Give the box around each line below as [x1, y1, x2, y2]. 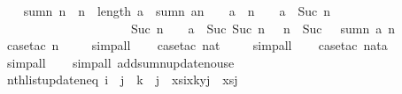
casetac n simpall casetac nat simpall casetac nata [6, 36, 388, 54]
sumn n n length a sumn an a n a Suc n [23, 2, 330, 19]
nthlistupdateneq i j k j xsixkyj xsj [6, 70, 238, 89]
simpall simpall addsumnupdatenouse [6, 53, 235, 71]
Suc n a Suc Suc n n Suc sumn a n [130, 18, 396, 37]
